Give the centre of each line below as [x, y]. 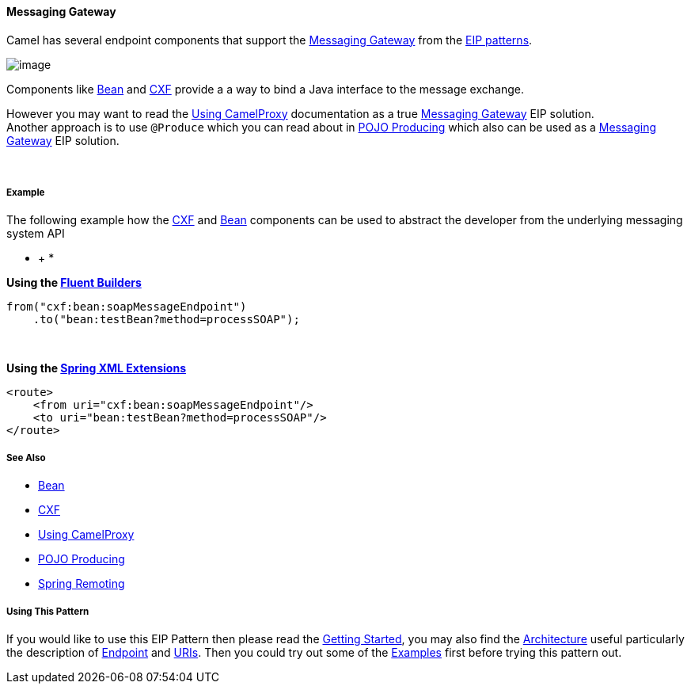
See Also [26, 457]
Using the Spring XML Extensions [96, 368]
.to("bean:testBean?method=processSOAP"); [166, 320]
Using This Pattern [48, 611]
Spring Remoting [82, 584]
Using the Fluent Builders [74, 283]
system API [36, 234]
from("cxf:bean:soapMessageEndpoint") [127, 307]
